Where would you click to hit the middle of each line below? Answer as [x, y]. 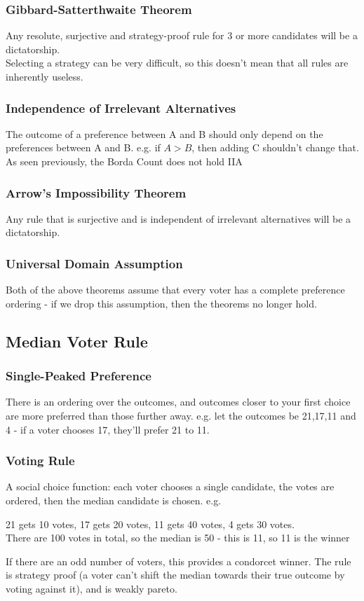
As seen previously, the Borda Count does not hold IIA [124, 161]
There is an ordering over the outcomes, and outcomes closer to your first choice [178, 402]
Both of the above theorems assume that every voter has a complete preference [175, 290]
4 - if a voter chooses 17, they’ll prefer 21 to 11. [108, 429]
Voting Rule [40, 461]
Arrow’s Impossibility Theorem [96, 192]
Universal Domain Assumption [94, 263]
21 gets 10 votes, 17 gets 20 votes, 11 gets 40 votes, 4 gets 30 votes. [150, 524]
